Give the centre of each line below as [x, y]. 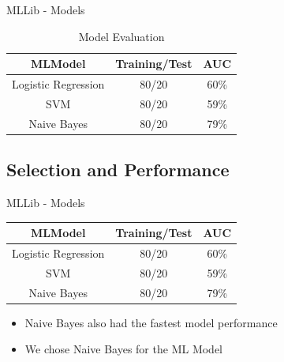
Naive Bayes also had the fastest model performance [151, 322]
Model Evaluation [121, 36]
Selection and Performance [118, 170]
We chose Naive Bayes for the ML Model [124, 349]
